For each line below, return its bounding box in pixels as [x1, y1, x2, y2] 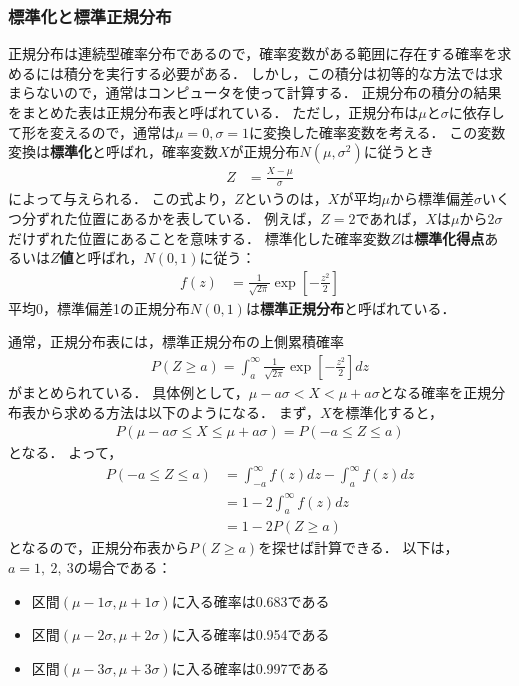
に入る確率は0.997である [171, 657, 330, 678]
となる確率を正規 [379, 381, 492, 402]
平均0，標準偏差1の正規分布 [8, 297, 190, 318]
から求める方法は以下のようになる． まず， [35, 401, 320, 422]
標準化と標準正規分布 [8, 3, 172, 28]
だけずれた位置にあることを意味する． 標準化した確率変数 [8, 227, 391, 248]
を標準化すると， [331, 401, 444, 422]
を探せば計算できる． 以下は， [258, 537, 459, 558]
